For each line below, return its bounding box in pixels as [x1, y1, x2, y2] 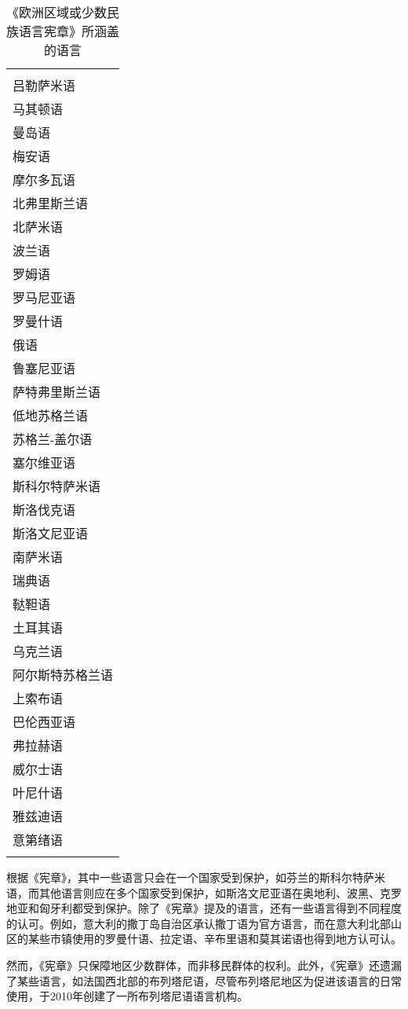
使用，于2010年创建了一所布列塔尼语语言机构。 [6, 988, 248, 1004]
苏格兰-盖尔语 [13, 430, 93, 448]
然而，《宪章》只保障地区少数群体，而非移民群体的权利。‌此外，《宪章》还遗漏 [6, 956, 402, 973]
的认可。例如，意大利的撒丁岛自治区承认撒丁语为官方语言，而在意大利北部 [6, 915, 391, 931]
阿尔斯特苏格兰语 [13, 666, 114, 684]
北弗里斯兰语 [13, 194, 89, 212]
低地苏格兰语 [13, 406, 89, 424]
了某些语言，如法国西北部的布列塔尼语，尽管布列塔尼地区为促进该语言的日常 [6, 972, 402, 989]
